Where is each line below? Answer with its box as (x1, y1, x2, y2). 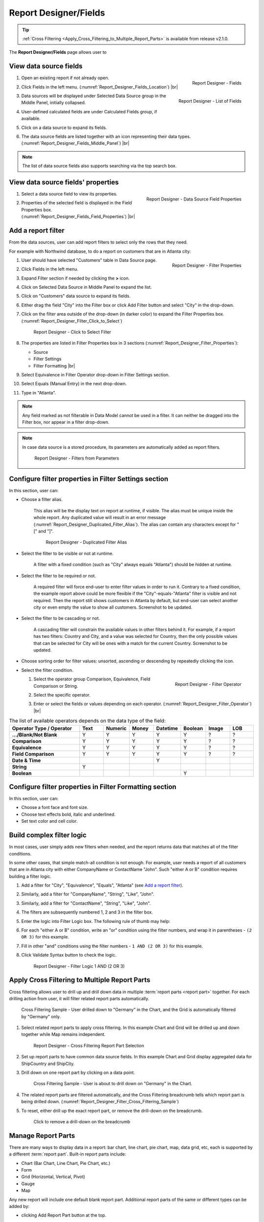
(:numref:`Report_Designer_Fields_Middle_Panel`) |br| (21, 140, 130, 146)
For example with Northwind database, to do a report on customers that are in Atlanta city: (9, 248, 191, 254)
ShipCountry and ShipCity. (21, 1061, 75, 1067)
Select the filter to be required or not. (21, 572, 96, 579)
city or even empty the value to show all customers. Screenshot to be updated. (33, 604, 193, 611)
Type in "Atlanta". (21, 390, 56, 395)
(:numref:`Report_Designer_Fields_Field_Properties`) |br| (21, 214, 135, 219)
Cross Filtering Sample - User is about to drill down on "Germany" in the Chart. (33, 1081, 193, 1087)
